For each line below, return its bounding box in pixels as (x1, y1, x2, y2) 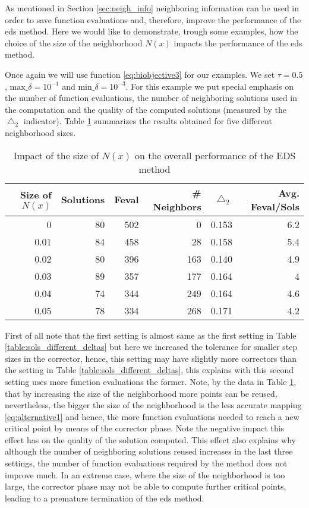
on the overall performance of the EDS (134, 148, 296, 162)
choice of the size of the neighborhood (5, 36, 143, 49)
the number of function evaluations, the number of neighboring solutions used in (5, 91, 298, 104)
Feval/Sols (250, 199, 299, 213)
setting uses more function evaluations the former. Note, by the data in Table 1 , (5, 375, 297, 387)
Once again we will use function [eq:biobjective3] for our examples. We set (5, 68, 275, 80)
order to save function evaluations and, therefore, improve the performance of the (5, 13, 301, 26)
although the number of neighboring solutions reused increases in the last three (5, 445, 293, 457)
